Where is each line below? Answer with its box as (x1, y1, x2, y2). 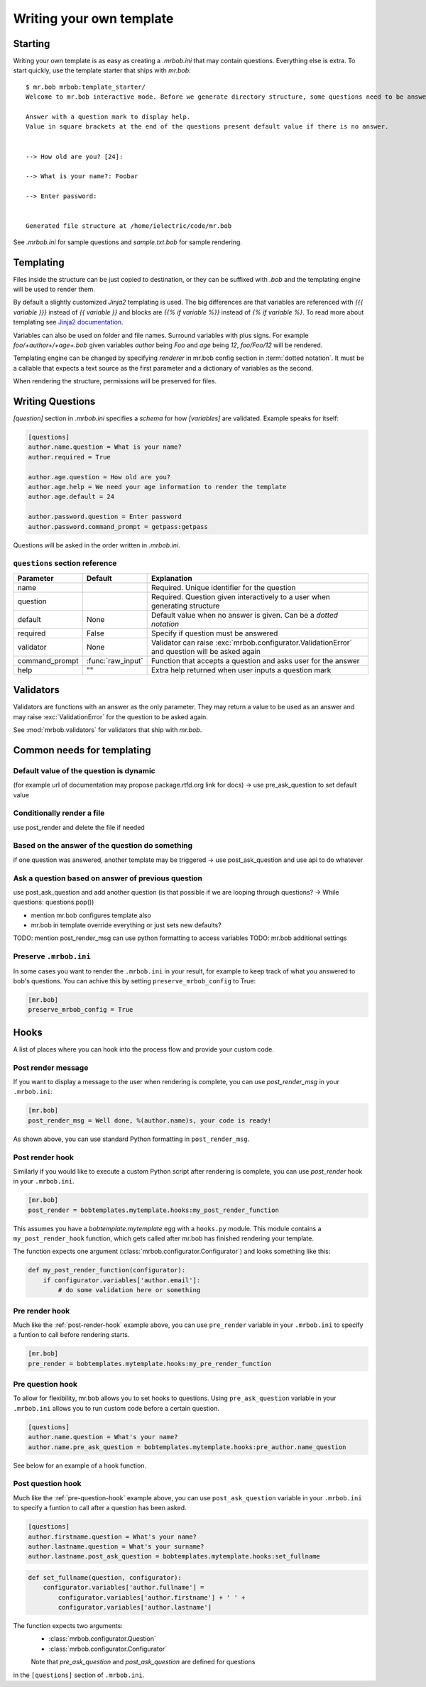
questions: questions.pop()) (13, 898, 94, 907)
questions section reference (13, 558, 117, 568)
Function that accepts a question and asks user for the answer (151, 655, 360, 665)
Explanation (151, 573, 192, 583)
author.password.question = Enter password (28, 513, 182, 521)
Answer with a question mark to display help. (26, 113, 191, 121)
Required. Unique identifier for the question (151, 582, 296, 592)
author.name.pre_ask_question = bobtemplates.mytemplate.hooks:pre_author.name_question (28, 1443, 347, 1451)
